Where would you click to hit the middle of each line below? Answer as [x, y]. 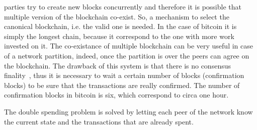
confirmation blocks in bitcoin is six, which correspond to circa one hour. [116, 95]
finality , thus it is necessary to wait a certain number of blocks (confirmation [124, 75]
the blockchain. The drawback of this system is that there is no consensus [117, 65]
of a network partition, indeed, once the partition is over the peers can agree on [127, 55]
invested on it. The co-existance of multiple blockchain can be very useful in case [128, 46]
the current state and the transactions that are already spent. [99, 121]
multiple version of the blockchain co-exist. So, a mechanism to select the [117, 16]
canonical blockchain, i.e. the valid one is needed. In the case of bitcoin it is [120, 26]
